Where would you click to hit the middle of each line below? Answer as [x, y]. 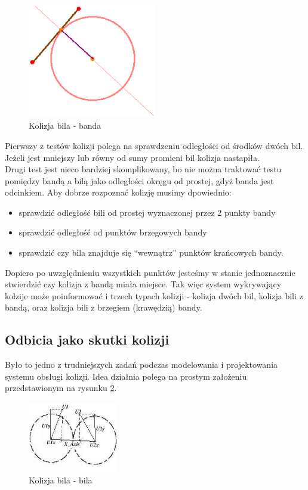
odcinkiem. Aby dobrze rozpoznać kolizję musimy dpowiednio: [118, 192]
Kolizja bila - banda [65, 125]
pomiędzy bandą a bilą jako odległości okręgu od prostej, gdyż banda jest [139, 180]
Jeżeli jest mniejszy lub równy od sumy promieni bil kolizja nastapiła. [132, 157]
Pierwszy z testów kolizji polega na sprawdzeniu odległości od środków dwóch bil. [154, 145]
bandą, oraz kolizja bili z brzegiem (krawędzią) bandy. [104, 307]
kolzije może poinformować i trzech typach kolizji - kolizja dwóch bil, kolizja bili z [154, 295]
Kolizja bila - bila [61, 480]
